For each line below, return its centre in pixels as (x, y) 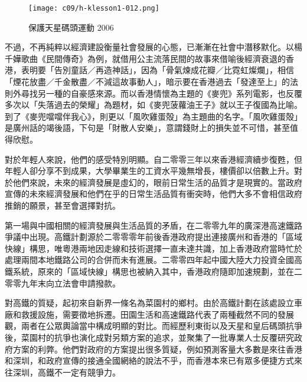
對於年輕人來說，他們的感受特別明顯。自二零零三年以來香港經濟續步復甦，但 (153, 159)
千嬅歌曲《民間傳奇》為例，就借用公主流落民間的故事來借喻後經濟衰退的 (145, 58)
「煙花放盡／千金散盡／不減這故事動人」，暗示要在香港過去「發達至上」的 (147, 82)
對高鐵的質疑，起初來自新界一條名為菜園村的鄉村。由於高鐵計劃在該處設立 (149, 303)
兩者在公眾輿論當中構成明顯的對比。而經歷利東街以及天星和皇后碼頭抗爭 (161, 326)
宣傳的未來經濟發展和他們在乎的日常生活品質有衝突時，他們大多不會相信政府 (153, 194)
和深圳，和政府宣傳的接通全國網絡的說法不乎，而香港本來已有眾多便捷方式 (149, 360)
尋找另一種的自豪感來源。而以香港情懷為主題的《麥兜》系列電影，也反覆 (161, 93)
